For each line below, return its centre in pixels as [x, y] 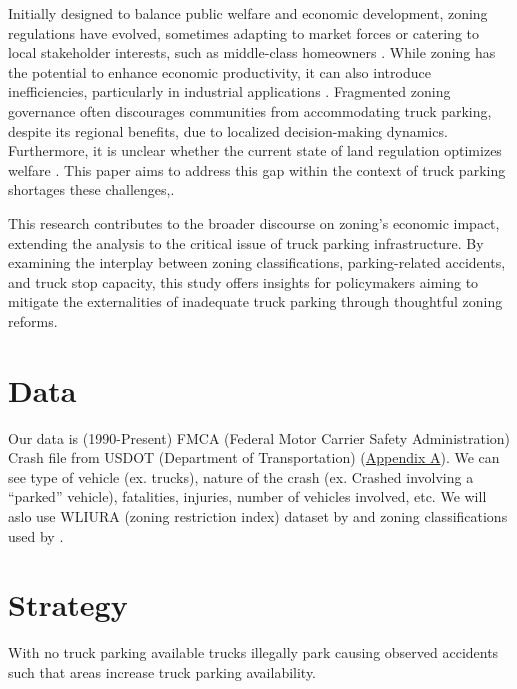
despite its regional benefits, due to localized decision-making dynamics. [228, 130]
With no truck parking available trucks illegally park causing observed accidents [253, 652]
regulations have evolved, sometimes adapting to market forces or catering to [244, 32]
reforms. [33, 320]
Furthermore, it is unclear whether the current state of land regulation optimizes [255, 150]
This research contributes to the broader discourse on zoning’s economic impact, [254, 222]
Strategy [68, 604]
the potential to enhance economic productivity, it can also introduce [219, 71]
